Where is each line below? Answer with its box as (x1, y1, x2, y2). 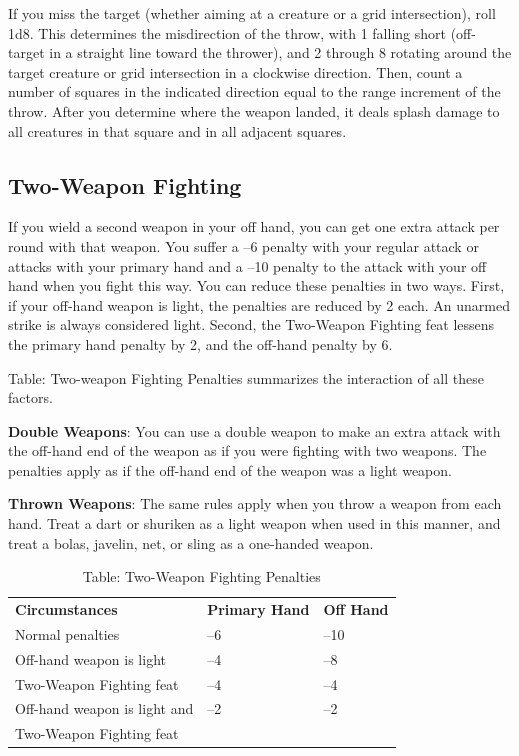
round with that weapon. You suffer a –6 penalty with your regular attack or (8, 235, 479, 256)
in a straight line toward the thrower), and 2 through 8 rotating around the (49, 42, 512, 63)
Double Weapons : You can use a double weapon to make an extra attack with (8, 420, 501, 441)
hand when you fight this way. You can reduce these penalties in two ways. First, (8, 275, 505, 296)
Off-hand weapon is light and (15, 698, 194, 719)
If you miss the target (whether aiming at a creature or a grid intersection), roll (8, 3, 496, 23)
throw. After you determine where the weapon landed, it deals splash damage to (8, 100, 500, 121)
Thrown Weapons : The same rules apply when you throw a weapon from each (8, 493, 502, 514)
